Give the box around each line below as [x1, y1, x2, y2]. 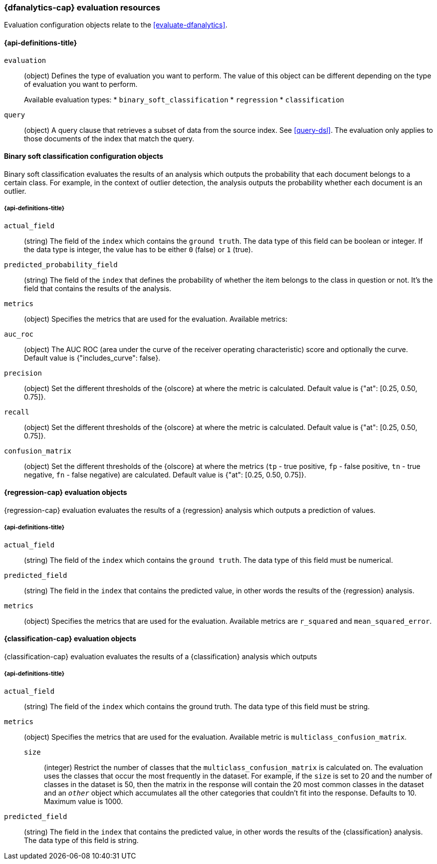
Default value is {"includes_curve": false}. [24, 353, 161, 362]
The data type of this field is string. [24, 836, 139, 845]
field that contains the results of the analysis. [24, 284, 172, 293]
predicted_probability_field [4, 260, 118, 269]
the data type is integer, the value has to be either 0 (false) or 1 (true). [24, 245, 253, 254]
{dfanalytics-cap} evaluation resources [4, 2, 161, 12]
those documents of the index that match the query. [24, 134, 195, 143]
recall [4, 408, 29, 416]
